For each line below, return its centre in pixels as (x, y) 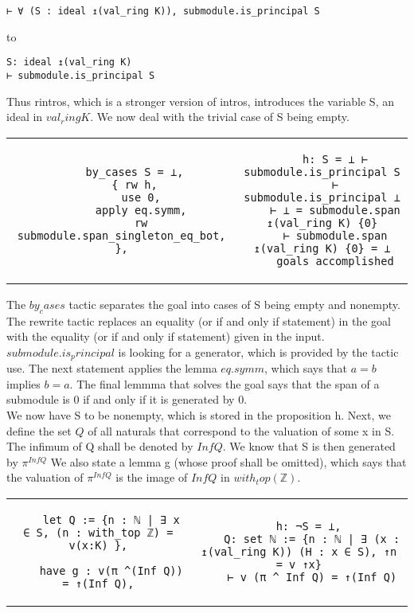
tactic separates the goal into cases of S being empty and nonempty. (234, 304)
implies (23, 383)
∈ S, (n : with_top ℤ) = (98, 532)
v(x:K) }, (98, 545)
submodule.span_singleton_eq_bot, (121, 235)
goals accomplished (335, 261)
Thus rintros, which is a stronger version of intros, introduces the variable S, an (200, 101)
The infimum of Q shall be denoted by (100, 446)
